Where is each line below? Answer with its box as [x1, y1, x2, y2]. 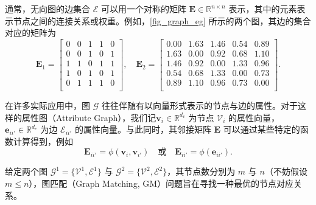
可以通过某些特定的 [223, 123, 300, 136]
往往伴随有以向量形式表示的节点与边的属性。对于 [101, 99, 298, 111]
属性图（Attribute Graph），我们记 [21, 111, 156, 123]
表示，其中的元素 [228, 2, 297, 15]
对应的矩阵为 [5, 26, 56, 39]
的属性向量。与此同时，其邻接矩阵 [74, 123, 211, 136]
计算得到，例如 [13, 134, 73, 147]
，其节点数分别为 [167, 165, 236, 178]
